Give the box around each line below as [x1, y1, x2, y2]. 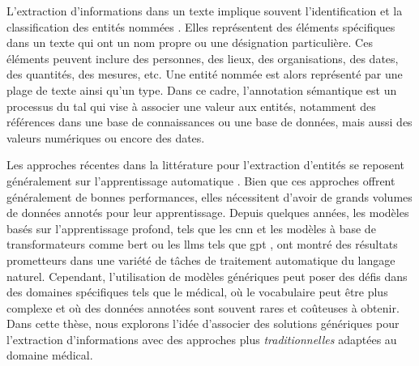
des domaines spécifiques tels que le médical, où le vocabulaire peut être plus [6, 283, 388, 300]
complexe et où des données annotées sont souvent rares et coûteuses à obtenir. [6, 299, 400, 316]
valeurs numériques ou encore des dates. [6, 129, 205, 146]
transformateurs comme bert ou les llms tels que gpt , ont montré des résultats [6, 236, 398, 253]
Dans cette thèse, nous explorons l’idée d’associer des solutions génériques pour [6, 315, 400, 332]
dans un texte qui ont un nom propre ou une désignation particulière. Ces [6, 34, 373, 51]
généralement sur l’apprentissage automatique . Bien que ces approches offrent [6, 172, 395, 189]
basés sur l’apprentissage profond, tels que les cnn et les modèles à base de [6, 219, 376, 236]
